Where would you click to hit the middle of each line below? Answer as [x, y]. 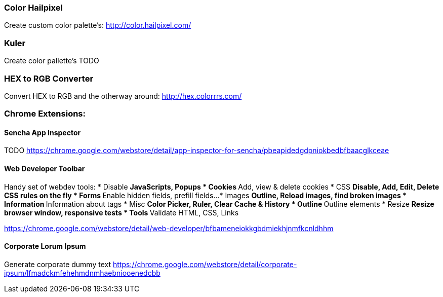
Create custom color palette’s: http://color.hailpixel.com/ [98, 25]
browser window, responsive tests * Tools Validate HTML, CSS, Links [122, 212]
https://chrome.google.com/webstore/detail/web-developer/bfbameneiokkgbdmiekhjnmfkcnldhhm [169, 228]
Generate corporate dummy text [58, 264]
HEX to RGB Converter [49, 78]
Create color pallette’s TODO [52, 61]
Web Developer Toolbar [45, 169]
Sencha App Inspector [43, 132]
